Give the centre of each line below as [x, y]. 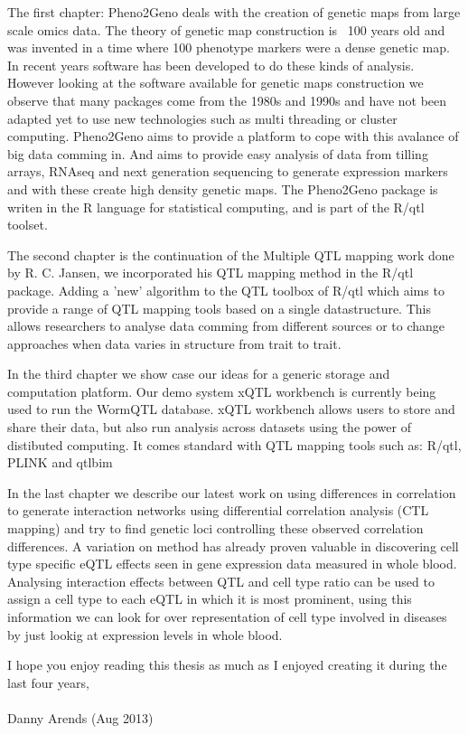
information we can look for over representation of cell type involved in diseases [227, 616]
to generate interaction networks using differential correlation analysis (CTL [218, 510]
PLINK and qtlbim [60, 462]
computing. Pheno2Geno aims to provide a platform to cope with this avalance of [233, 136]
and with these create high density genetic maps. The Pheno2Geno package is [223, 188]
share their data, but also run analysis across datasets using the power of [209, 427]
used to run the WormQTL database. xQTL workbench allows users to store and [231, 409]
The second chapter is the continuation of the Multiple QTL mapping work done [231, 254]
